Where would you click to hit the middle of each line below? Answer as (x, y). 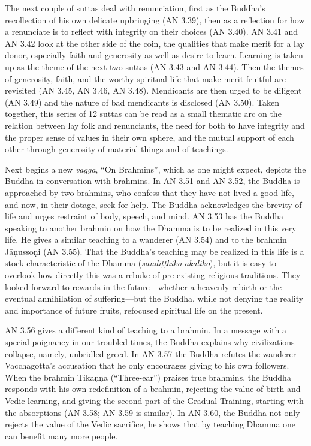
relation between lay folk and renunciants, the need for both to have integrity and (155, 125)
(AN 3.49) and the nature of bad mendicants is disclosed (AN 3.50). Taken (142, 102)
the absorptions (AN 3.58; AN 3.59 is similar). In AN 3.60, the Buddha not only (153, 412)
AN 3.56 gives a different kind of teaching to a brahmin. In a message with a (146, 330)
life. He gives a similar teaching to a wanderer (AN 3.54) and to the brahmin (146, 239)
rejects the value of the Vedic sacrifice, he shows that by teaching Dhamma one (150, 424)
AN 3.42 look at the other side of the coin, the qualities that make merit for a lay (155, 43)
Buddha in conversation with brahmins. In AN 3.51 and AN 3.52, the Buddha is (153, 181)
